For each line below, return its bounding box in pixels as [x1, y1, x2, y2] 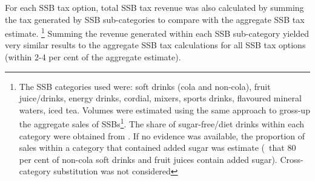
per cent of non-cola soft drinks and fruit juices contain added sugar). [19, 153, 277, 165]
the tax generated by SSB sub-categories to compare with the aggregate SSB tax [5, 13, 305, 25]
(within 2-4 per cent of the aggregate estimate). [5, 51, 181, 63]
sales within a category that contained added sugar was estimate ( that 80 [19, 141, 296, 154]
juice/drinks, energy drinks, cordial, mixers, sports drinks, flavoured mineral [19, 92, 302, 104]
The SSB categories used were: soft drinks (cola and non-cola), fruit [19, 80, 271, 92]
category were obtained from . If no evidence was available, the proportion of [19, 129, 305, 142]
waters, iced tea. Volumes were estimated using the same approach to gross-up [19, 103, 310, 116]
